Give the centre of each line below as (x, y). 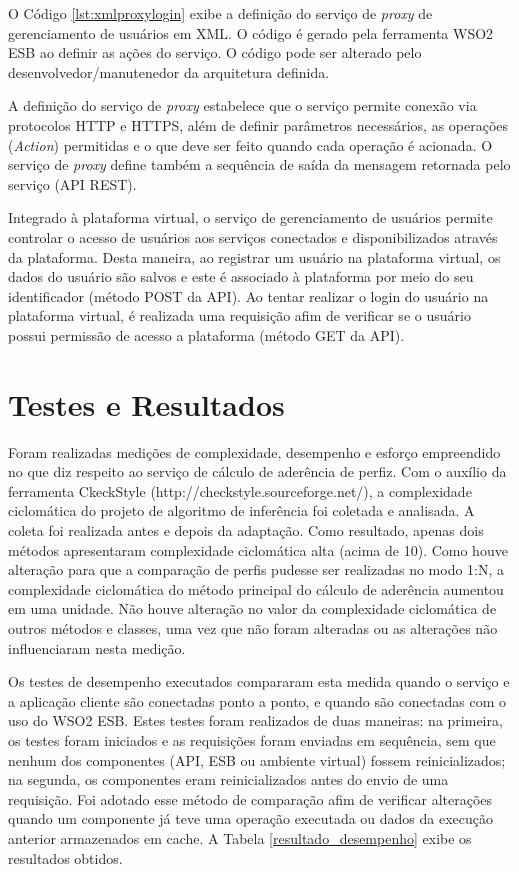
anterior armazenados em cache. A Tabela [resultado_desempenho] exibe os (240, 837)
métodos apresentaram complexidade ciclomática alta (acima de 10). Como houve (258, 549)
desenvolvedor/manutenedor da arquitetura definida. (169, 71)
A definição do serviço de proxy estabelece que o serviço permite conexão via (242, 105)
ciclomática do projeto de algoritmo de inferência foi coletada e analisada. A (241, 510)
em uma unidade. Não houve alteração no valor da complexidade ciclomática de (252, 608)
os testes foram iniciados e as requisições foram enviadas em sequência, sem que (252, 739)
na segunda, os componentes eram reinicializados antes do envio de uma (228, 779)
